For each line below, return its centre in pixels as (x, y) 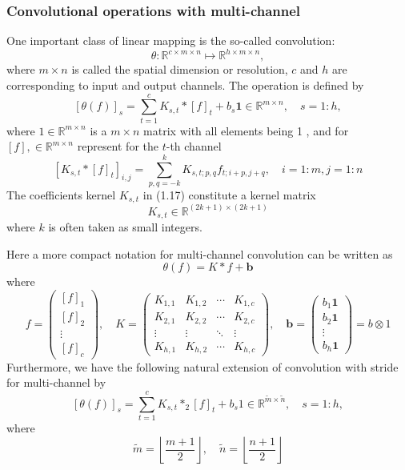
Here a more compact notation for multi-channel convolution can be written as (200, 253)
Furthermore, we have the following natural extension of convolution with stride (202, 366)
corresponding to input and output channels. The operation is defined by (185, 84)
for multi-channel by (56, 382)
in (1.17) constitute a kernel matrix (229, 194)
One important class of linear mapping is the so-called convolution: (171, 40)
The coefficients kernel (61, 194)
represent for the (118, 146)
